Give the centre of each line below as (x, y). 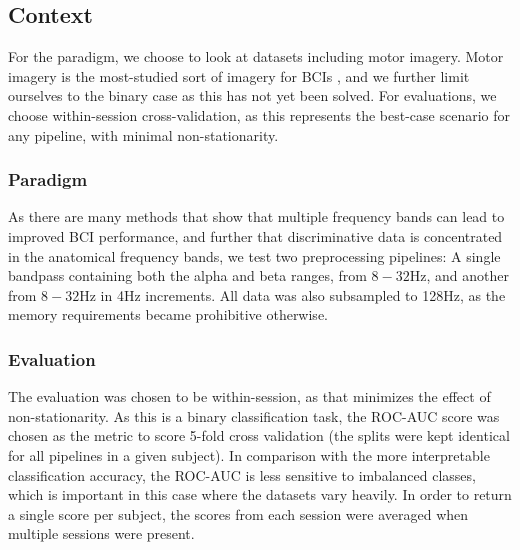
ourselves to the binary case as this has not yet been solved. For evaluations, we (252, 95)
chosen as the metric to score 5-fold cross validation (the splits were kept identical (259, 435)
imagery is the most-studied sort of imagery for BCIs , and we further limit (239, 75)
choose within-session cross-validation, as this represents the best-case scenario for (259, 114)
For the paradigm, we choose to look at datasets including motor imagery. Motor (256, 56)
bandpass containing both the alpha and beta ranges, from (187, 275)
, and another (467, 275)
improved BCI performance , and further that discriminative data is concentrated (255, 235)
